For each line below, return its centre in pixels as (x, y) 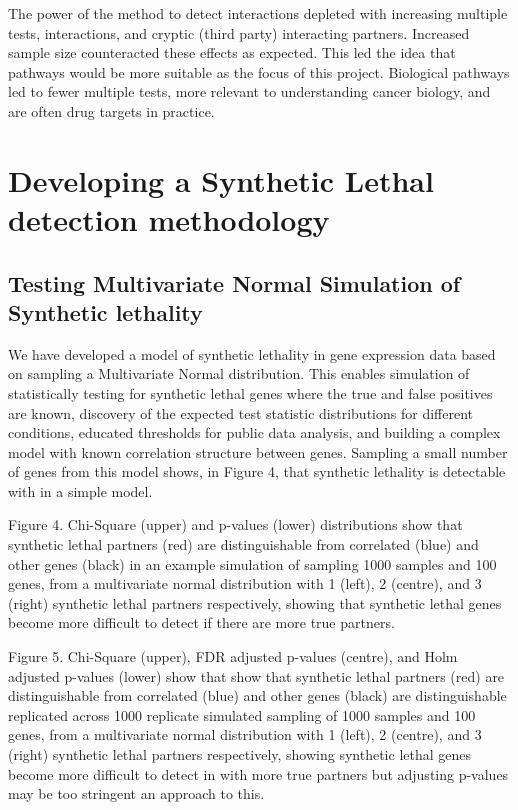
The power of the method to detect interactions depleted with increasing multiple (258, 13)
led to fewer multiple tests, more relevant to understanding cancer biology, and (249, 91)
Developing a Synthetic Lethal (221, 179)
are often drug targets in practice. (111, 110)
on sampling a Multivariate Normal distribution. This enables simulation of (239, 373)
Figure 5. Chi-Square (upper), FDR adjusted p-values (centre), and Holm (233, 656)
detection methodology (169, 218)
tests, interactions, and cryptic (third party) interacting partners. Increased (239, 32)
